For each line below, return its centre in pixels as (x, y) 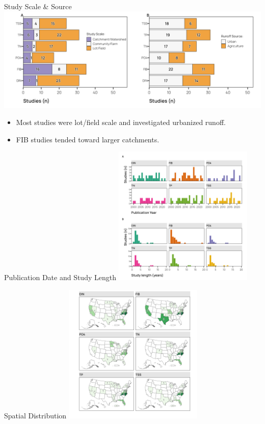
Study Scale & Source (38, 6)
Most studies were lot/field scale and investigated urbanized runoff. (121, 122)
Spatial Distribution (35, 415)
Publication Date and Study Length (60, 277)
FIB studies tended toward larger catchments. (88, 139)
